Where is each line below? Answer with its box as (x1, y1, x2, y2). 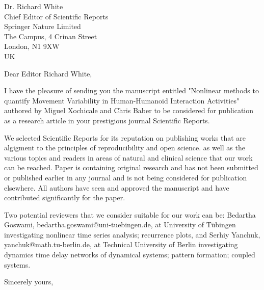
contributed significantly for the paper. (4, 192, 125, 203)
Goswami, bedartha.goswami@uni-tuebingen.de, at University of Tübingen (4, 219, 236, 230)
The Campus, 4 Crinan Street (4, 31, 97, 41)
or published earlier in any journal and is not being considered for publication (4, 172, 247, 182)
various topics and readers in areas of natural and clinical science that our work (4, 152, 253, 163)
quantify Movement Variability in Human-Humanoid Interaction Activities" (4, 95, 240, 106)
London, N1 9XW (4, 41, 60, 51)
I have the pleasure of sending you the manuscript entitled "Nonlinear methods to (4, 85, 259, 96)
